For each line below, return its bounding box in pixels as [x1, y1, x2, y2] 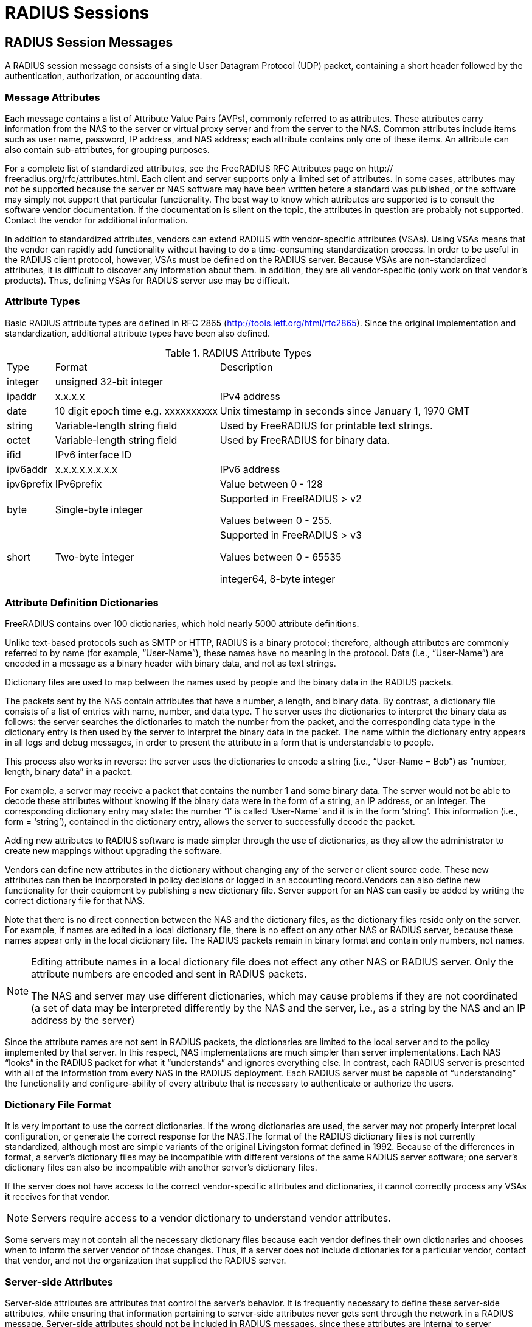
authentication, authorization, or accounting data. [5, 71, 202, 82]
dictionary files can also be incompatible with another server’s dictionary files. [5, 1162, 317, 1173]
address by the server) [31, 1014, 135, 1027]
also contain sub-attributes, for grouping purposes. [5, 144, 210, 155]
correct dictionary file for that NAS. [5, 895, 145, 906]
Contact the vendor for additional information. [5, 214, 188, 225]
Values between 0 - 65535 [219, 550, 342, 563]
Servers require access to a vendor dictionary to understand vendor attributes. [31, 1212, 391, 1225]
